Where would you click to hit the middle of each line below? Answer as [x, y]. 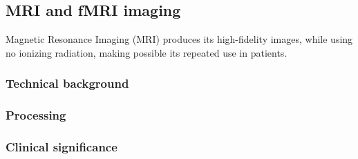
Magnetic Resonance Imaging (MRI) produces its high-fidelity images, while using [179, 39]
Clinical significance [62, 147]
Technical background [67, 83]
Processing [36, 115]
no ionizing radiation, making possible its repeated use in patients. [147, 52]
